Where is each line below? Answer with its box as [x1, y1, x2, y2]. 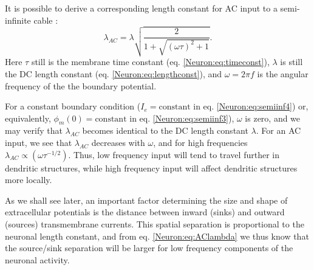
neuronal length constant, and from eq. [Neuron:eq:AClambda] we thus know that [5, 229, 309, 242]
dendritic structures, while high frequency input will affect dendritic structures [5, 161, 298, 174]
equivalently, [5, 111, 51, 124]
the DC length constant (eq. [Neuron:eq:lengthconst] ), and [5, 67, 222, 80]
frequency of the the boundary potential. [5, 79, 157, 92]
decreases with [91, 136, 145, 149]
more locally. [5, 173, 52, 186]
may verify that [5, 124, 63, 137]
